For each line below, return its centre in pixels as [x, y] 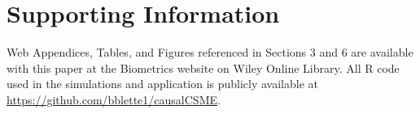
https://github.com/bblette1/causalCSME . [114, 99]
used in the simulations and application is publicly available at [163, 84]
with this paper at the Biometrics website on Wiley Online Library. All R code [203, 68]
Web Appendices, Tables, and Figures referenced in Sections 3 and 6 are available [210, 52]
